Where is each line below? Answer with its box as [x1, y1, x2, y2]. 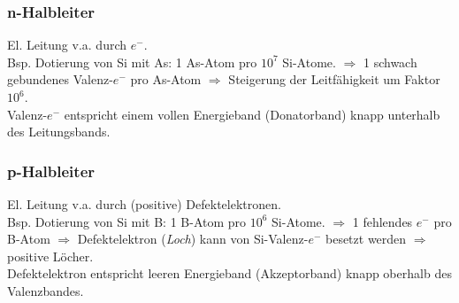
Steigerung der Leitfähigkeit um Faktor [228, 70, 440, 89]
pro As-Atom [130, 70, 202, 89]
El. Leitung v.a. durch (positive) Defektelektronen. [7, 195, 281, 213]
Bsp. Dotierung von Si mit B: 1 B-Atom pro [7, 212, 247, 230]
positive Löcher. [7, 246, 94, 265]
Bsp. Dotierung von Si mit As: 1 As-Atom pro [7, 52, 257, 71]
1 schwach [363, 52, 417, 71]
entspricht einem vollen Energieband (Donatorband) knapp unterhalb [64, 105, 440, 123]
